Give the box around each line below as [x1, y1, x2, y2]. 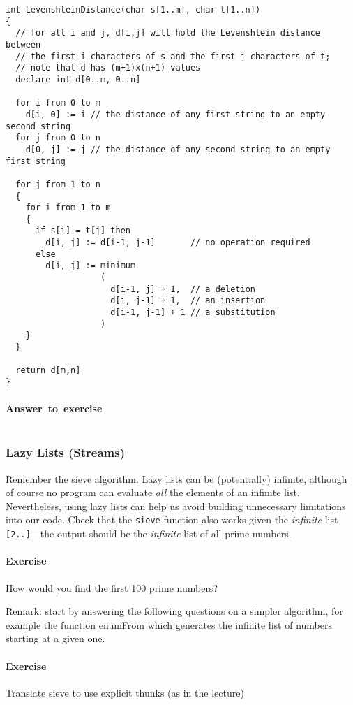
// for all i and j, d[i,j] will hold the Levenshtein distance [15, 28, 321, 38]
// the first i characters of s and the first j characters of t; [15, 51, 331, 61]
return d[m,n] [15, 365, 81, 376]
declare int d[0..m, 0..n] [15, 74, 141, 85]
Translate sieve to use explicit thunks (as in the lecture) [6, 685, 244, 699]
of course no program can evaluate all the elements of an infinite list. [6, 485, 300, 500]
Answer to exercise [6, 401, 103, 416]
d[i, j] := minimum [45, 261, 136, 271]
